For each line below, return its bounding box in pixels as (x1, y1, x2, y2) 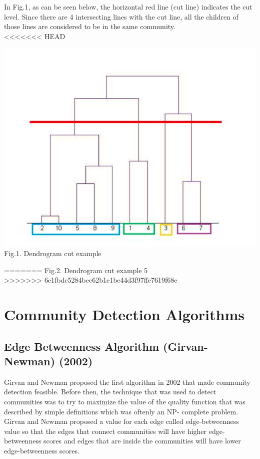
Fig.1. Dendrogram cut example (4, 248, 101, 259)
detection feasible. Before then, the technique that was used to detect (4, 386, 216, 397)
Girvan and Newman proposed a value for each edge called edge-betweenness (4, 416, 239, 426)
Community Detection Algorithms (4, 304, 244, 325)
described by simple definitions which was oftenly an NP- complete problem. (4, 406, 238, 416)
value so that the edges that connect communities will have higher (4, 425, 207, 436)
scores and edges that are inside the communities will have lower (43, 435, 241, 446)
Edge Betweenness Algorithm (4, 338, 159, 354)
